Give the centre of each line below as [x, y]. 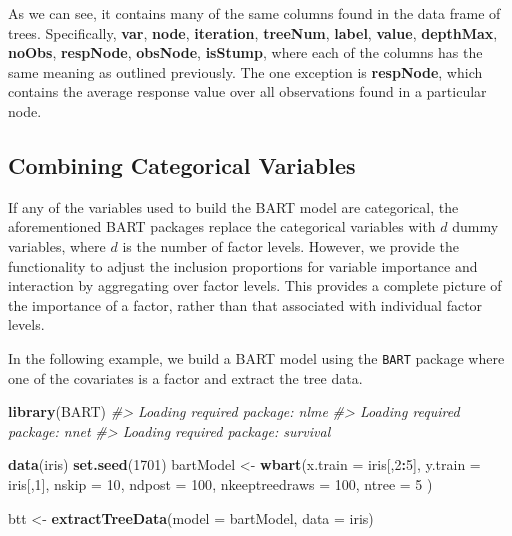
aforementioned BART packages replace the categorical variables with [222, 226]
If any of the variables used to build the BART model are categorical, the [233, 206]
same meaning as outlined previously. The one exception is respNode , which [245, 71]
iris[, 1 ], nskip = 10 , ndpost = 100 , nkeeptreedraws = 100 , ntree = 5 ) [220, 483]
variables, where [57, 245]
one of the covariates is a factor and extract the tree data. [185, 377]
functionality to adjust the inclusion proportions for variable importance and [243, 265]
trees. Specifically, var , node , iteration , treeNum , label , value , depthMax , [253, 32]
